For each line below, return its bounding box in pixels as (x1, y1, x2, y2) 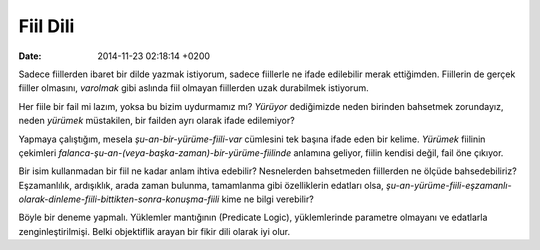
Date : (18, 50, 42, 62)
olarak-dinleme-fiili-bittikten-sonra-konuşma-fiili (18, 193, 220, 205)
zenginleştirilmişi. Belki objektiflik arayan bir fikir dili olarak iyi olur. (18, 225, 291, 237)
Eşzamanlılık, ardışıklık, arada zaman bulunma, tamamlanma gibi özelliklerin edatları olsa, (18, 179, 384, 191)
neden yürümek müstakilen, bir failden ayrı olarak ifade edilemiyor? (18, 115, 295, 127)
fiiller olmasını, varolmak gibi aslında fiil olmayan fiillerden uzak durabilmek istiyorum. (18, 82, 369, 94)
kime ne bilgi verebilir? (221, 193, 314, 205)
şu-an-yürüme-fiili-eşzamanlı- (385, 179, 512, 191)
